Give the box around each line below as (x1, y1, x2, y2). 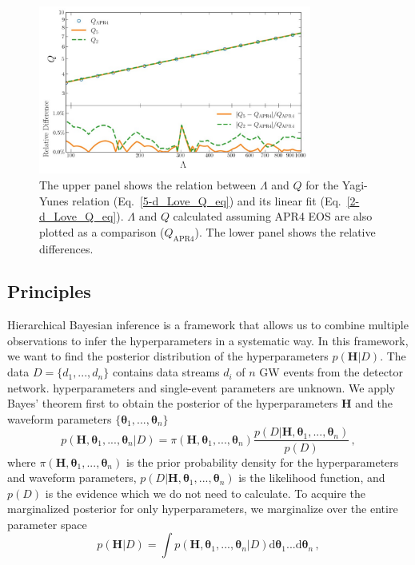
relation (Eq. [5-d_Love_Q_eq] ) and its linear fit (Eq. (72, 192, 341, 209)
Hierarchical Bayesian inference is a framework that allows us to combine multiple (7, 316, 409, 333)
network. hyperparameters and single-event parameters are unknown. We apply (7, 379, 396, 396)
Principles (7, 279, 91, 304)
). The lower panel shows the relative (194, 223, 376, 240)
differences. (39, 240, 94, 257)
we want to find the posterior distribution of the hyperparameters (7, 348, 329, 364)
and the (355, 395, 393, 412)
